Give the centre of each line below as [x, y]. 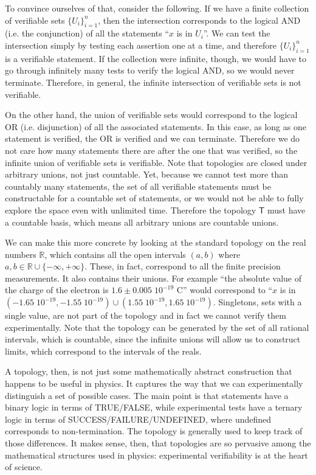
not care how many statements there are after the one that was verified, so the [151, 150]
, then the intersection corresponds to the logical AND [199, 20]
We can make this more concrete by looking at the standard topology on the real [156, 242]
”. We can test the [237, 33]
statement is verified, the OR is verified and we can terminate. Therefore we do [153, 138]
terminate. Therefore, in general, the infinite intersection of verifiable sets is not [153, 82]
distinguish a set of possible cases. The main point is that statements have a [147, 395]
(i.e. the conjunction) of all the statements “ [87, 33]
